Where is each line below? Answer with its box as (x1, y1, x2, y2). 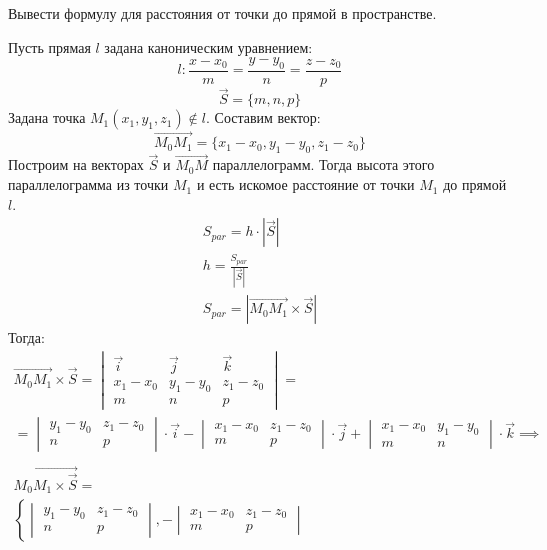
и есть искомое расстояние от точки (196, 174, 415, 195)
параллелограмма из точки (8, 174, 169, 195)
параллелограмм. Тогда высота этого (212, 154, 435, 175)
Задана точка (8, 107, 86, 128)
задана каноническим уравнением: (104, 36, 313, 57)
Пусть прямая (8, 36, 91, 57)
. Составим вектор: (205, 107, 321, 128)
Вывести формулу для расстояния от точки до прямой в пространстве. (8, 3, 437, 23)
